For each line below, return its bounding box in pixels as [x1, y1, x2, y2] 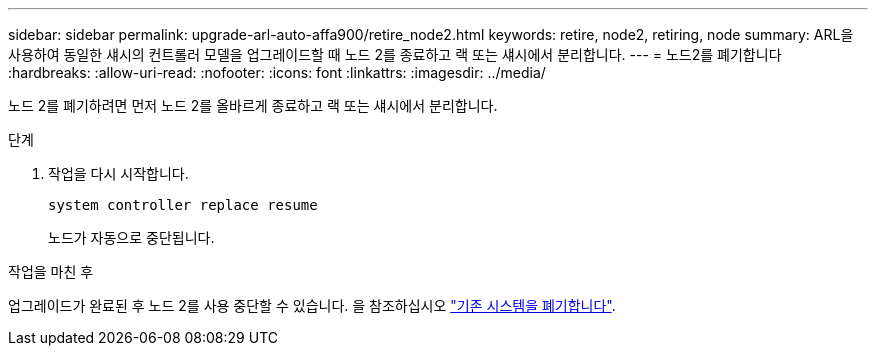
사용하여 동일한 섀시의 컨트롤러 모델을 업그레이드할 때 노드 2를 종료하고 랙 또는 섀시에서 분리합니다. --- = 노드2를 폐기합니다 [8, 46, 782, 63]
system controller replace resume [48, 197, 318, 213]
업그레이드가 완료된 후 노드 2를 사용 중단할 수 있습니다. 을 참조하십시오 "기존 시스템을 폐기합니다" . [8, 297, 616, 314]
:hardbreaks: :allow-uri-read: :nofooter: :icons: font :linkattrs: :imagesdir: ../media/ [8, 64, 546, 81]
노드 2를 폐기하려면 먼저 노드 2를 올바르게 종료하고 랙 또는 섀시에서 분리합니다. [8, 97, 498, 114]
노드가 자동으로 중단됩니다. [48, 229, 215, 246]
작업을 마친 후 [8, 263, 94, 280]
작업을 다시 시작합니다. [48, 165, 189, 182]
